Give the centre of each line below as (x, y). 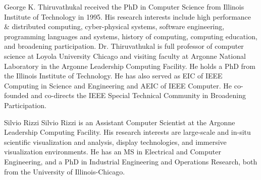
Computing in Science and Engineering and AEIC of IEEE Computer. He (118, 85)
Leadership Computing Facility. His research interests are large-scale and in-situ (127, 132)
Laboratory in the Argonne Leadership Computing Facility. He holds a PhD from (130, 66)
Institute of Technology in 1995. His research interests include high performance (128, 16)
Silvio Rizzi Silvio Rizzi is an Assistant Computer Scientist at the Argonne (120, 122)
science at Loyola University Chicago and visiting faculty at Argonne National (125, 56)
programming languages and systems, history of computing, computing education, (131, 36)
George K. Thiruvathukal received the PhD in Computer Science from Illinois (124, 7)
